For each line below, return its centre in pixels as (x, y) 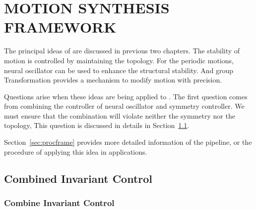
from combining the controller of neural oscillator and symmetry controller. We (124, 106)
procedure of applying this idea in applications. (76, 151)
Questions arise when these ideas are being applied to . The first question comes (126, 96)
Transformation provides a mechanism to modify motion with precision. (113, 80)
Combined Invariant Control (78, 178)
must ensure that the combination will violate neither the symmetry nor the (120, 115)
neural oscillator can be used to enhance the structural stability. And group (119, 70)
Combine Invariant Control (59, 202)
